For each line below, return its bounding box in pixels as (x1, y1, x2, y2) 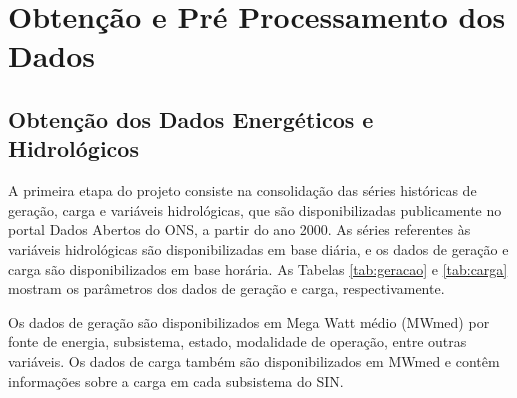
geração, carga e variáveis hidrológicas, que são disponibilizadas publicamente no (8, 199, 502, 220)
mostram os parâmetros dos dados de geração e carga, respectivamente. (8, 278, 445, 299)
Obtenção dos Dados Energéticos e (8, 103, 374, 134)
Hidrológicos (8, 133, 139, 164)
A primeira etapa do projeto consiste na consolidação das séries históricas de (8, 180, 477, 201)
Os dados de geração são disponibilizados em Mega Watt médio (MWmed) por (8, 311, 490, 332)
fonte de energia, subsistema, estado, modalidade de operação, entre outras (8, 331, 467, 352)
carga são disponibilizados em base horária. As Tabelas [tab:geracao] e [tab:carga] (8, 258, 508, 279)
